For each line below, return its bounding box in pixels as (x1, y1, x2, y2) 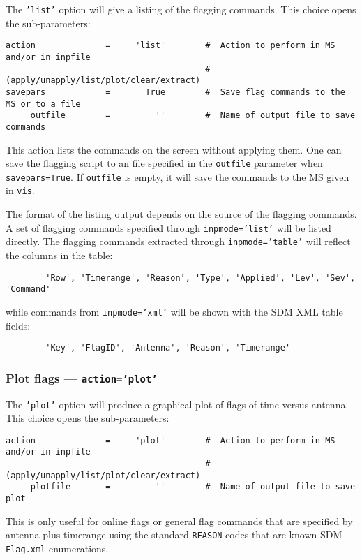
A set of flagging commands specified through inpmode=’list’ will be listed (6, 220, 331, 235)
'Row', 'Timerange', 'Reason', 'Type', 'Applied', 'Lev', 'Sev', (45, 272, 356, 283)
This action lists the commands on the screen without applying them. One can (6, 142, 342, 156)
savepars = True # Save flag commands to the (6, 87, 345, 97)
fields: (6, 318, 31, 332)
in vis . (6, 183, 35, 198)
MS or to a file (6, 98, 81, 109)
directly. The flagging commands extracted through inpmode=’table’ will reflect (6, 234, 351, 249)
